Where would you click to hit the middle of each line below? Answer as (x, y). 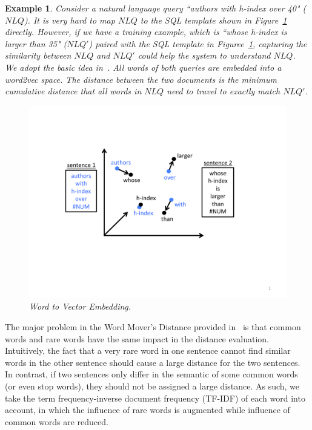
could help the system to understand (204, 55)
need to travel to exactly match (224, 91)
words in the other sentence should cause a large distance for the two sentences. (153, 362)
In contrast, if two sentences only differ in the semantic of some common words (151, 374)
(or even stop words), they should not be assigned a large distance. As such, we (152, 386)
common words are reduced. (57, 421)
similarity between (38, 55)
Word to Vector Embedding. (80, 306)
